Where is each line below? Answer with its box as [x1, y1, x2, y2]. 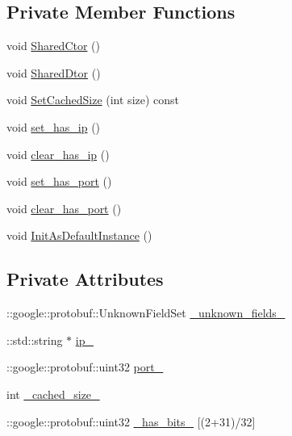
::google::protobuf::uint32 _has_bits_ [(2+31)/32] [6, 413, 256, 430]
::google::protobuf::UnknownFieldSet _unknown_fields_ [6, 304, 286, 321]
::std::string [6, 331, 63, 348]
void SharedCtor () [6, 37, 101, 54]
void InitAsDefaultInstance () [6, 227, 152, 244]
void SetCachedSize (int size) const [6, 91, 180, 108]
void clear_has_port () [6, 199, 122, 216]
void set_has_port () [6, 173, 112, 190]
